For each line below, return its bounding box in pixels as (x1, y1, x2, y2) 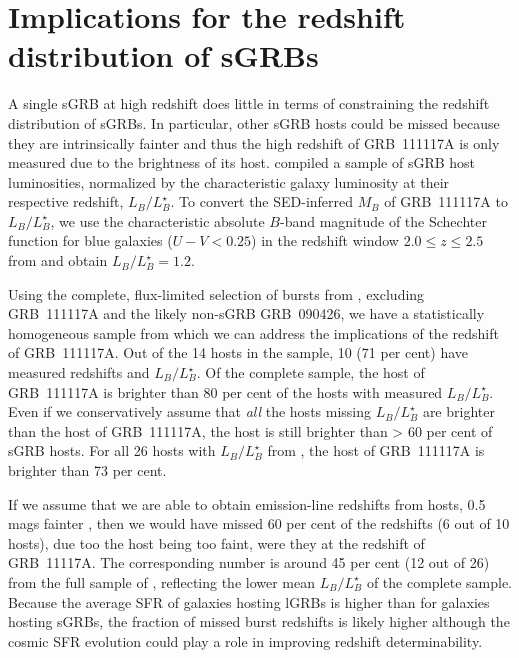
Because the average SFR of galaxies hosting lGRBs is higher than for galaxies (8, 591, 490, 612)
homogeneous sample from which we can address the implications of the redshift (8, 322, 499, 343)
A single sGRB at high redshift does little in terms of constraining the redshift (8, 93, 490, 114)
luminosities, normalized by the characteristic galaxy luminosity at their (8, 171, 450, 192)
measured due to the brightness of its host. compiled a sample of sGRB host (8, 152, 476, 173)
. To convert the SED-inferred (170, 191, 354, 212)
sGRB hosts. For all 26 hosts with (8, 440, 216, 461)
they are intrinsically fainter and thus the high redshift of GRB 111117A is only (8, 132, 500, 153)
